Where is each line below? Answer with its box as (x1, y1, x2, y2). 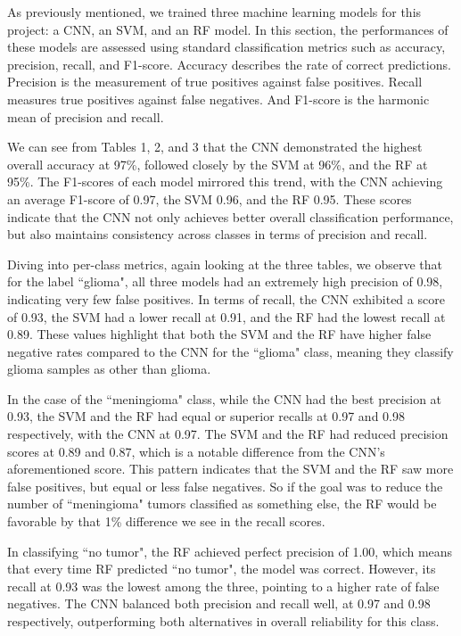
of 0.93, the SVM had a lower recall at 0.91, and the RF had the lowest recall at (7, 307, 446, 326)
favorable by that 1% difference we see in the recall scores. (7, 512, 325, 531)
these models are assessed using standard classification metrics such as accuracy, (7, 37, 446, 56)
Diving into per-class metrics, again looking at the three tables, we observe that (7, 254, 442, 273)
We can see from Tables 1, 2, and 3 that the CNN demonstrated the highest (7, 137, 423, 156)
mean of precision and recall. (7, 107, 164, 126)
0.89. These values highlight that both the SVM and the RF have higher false (7, 325, 432, 343)
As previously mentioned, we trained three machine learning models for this (7, 3, 422, 21)
